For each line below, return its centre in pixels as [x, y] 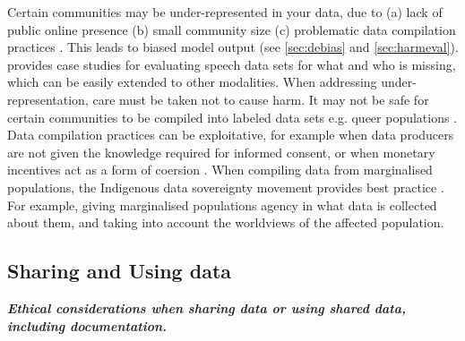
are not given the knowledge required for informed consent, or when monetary [221, 152]
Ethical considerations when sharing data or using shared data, [207, 307]
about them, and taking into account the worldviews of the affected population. [226, 222]
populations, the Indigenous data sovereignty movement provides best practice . [226, 187]
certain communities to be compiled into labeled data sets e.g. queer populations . [232, 117]
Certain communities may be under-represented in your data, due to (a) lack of [225, 12]
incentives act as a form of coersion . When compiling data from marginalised [220, 170]
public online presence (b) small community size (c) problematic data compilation [232, 29]
